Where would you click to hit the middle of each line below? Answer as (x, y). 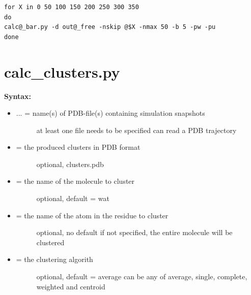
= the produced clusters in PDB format (78, 147)
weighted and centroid (71, 286)
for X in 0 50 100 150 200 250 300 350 (72, 7)
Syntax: (18, 96)
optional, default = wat (73, 198)
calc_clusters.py (62, 71)
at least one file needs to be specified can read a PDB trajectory (136, 130)
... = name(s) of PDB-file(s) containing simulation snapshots (110, 113)
